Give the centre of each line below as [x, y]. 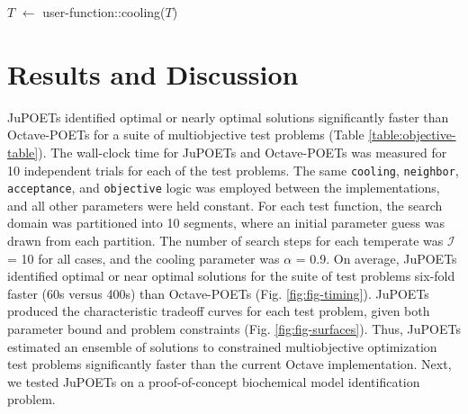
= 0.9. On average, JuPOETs [376, 258]
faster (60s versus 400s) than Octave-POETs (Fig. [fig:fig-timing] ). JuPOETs [218, 293]
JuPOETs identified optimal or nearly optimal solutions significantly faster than [228, 117]
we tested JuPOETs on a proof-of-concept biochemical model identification [214, 381]
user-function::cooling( [104, 12]
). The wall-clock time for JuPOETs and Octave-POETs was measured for [243, 152]
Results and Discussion [153, 73]
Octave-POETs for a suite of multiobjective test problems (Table [186, 135]
